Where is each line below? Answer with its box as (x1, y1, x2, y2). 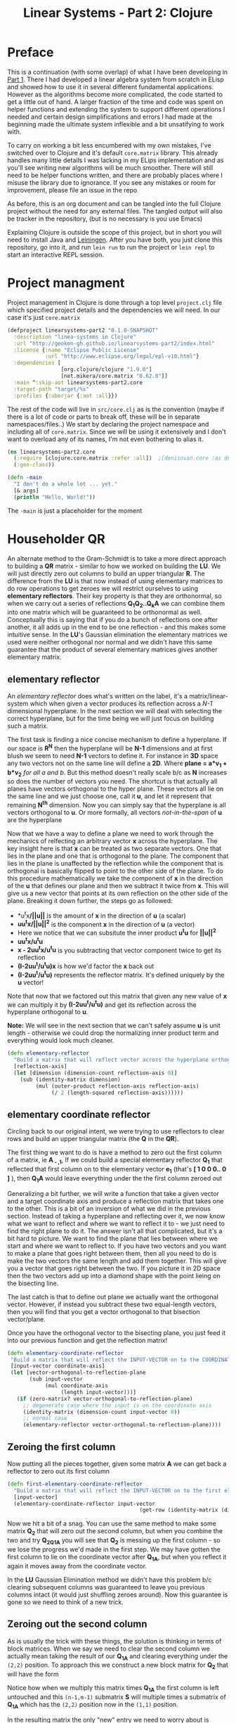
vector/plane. (7, 1315, 46, 1323)
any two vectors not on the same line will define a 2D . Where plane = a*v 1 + (7, 759, 228, 769)
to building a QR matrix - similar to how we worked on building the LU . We (7, 561, 221, 570)
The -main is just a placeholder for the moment (7, 506, 143, 514)
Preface (7, 44, 54, 60)
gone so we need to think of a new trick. (7, 1597, 124, 1606)
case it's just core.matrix (7, 313, 81, 321)
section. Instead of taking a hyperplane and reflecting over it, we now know (7, 1211, 225, 1220)
